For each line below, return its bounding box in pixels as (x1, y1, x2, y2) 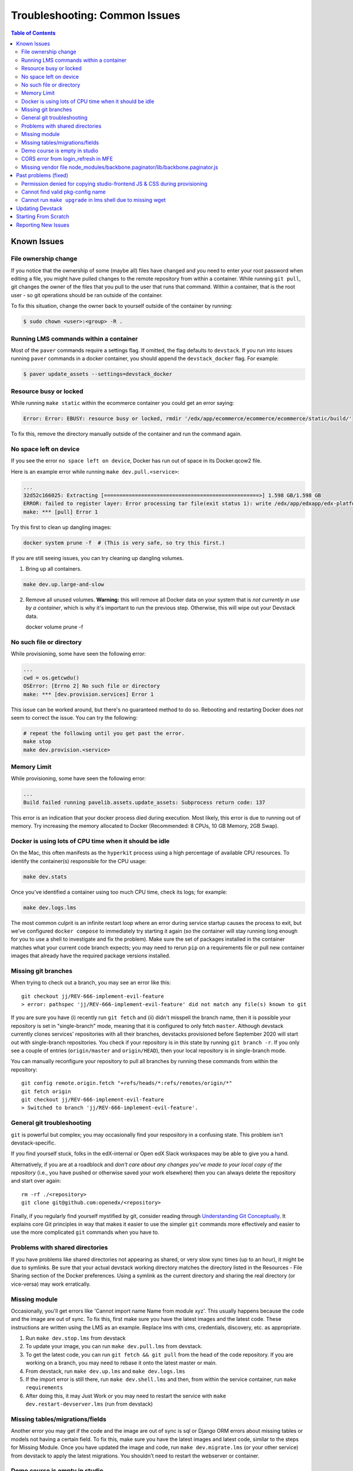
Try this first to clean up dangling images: (11, 524, 112, 531)
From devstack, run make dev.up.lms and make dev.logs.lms (25, 1367, 185, 1375)
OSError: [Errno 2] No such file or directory (23, 683, 160, 690)
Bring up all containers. (25, 565, 82, 573)
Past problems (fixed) (16, 172, 69, 179)
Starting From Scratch (16, 213, 70, 220)
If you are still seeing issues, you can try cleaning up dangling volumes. (11, 554, 184, 561)
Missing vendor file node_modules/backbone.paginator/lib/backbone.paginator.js (21, 164, 218, 171)
